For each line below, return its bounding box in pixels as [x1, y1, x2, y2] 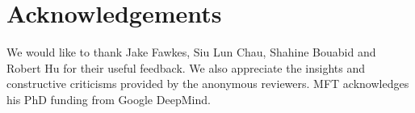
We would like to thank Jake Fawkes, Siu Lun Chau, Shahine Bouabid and [6, 44, 376, 61]
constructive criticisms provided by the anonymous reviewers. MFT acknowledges [6, 75, 409, 92]
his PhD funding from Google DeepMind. [6, 90, 211, 107]
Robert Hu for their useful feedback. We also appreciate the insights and [6, 59, 366, 76]
